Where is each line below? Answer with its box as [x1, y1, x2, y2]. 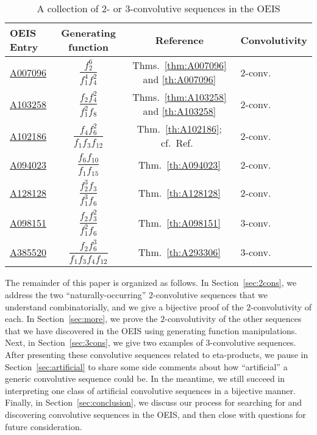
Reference [155, 32, 204, 47]
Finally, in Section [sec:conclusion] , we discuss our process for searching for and [5, 396, 302, 409]
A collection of [37, 1, 99, 15]
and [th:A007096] [143, 72, 216, 86]
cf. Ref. [160, 136, 193, 150]
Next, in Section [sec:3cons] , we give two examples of [5, 336, 203, 349]
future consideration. [5, 420, 82, 433]
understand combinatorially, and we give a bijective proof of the [5, 300, 244, 313]
